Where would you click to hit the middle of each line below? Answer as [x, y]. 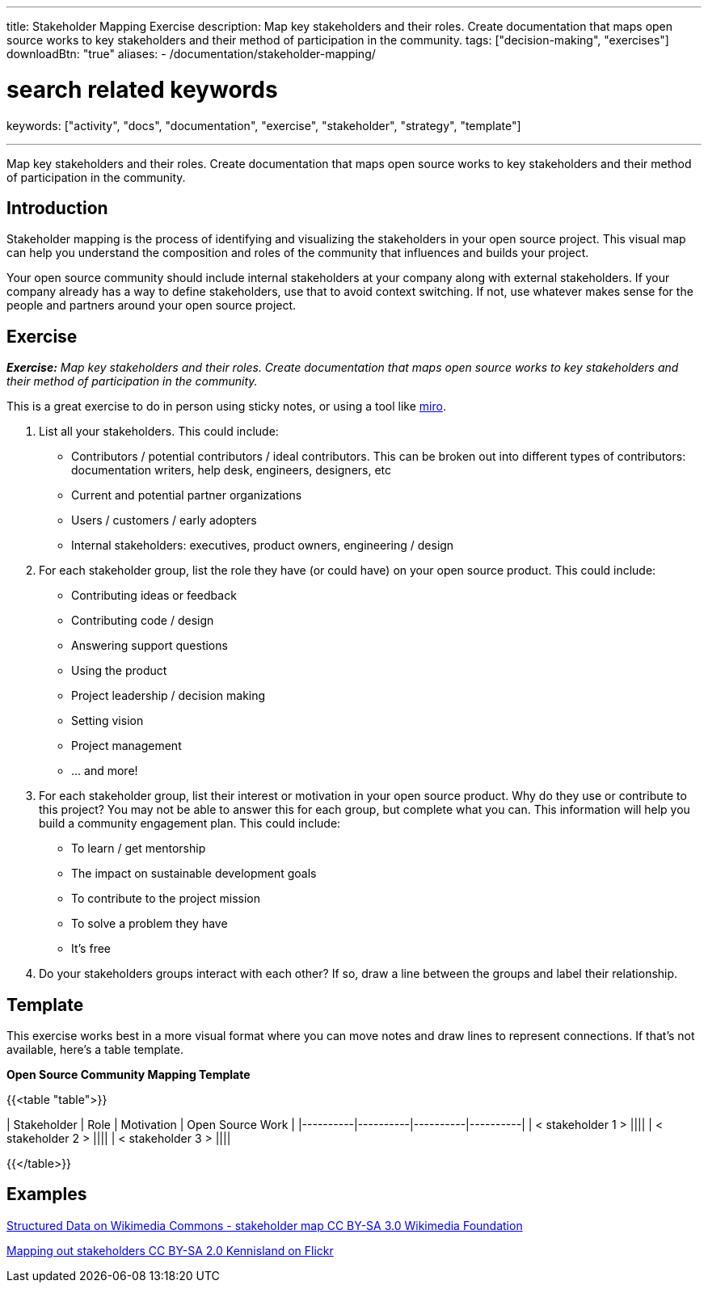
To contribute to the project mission [166, 899]
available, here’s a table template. [95, 1050]
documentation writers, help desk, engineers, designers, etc [232, 470]
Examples [47, 1194]
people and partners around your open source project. [152, 305]
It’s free [91, 949]
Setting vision [107, 721]
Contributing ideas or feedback [154, 596]
